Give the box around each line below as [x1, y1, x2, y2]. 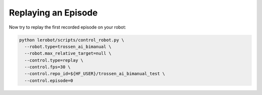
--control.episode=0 [24, 78, 73, 83]
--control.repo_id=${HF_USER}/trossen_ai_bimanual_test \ [24, 71, 165, 77]
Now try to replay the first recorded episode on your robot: [9, 24, 126, 30]
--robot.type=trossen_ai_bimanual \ [24, 44, 112, 49]
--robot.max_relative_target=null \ [24, 51, 112, 56]
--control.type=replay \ [24, 57, 83, 63]
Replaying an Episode [9, 7, 98, 18]
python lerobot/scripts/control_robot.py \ [19, 37, 125, 43]
